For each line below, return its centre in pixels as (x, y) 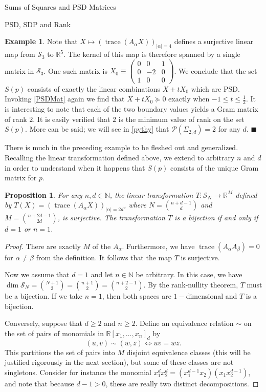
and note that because (39, 383)
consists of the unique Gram (214, 167)
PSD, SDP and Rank (38, 24)
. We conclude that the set (216, 70)
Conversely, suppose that (43, 323)
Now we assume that (37, 274)
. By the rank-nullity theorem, (191, 285)
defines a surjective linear (214, 41)
